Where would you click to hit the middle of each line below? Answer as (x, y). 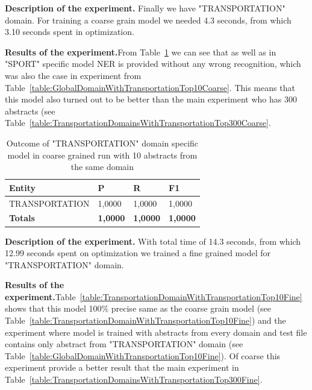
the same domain (102, 167)
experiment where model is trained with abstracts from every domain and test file (156, 332)
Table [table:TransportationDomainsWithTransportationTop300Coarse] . (138, 123)
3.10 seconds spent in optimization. (70, 32)
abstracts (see (30, 111)
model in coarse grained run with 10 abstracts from (102, 155)
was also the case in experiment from (73, 75)
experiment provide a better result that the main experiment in (122, 367)
